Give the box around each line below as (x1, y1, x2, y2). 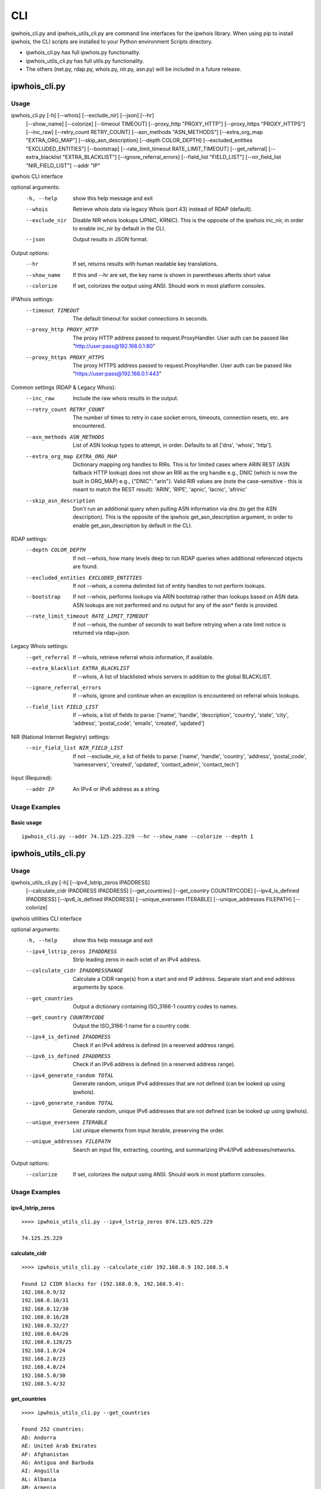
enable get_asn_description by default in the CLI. (73, 522, 193, 529)
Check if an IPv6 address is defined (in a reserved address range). (73, 1061, 236, 1068)
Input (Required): (11, 774, 53, 781)
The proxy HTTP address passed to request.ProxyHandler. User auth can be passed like (73, 334, 288, 341)
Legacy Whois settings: (11, 643, 68, 650)
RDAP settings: (11, 535, 48, 543)
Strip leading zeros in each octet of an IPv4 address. (73, 956, 202, 963)
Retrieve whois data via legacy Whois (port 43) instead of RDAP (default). (73, 205, 253, 213)
